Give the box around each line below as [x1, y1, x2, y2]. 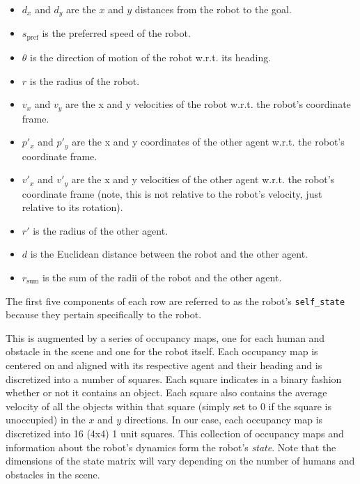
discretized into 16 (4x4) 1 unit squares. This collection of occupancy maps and [6, 426, 344, 441]
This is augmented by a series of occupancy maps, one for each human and [6, 330, 325, 345]
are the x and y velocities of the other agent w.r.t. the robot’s [71, 172, 335, 187]
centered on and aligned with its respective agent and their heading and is [6, 358, 322, 373]
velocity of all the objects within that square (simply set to [6, 398, 258, 413]
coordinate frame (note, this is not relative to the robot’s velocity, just [22, 186, 322, 201]
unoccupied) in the [6, 412, 86, 427]
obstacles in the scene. [6, 467, 100, 481]
